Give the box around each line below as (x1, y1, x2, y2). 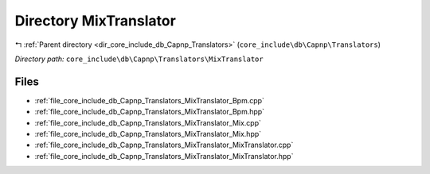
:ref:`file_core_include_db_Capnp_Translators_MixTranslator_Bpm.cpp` (34, 95, 264, 105)
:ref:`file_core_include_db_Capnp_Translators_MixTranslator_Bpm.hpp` (34, 107, 265, 117)
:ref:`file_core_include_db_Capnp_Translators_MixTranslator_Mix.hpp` (34, 130, 262, 139)
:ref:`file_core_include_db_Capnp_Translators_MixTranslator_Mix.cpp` (34, 118, 262, 127)
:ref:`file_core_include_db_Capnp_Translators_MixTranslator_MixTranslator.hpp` (34, 151, 294, 160)
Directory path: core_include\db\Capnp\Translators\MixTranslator (14, 54, 264, 64)
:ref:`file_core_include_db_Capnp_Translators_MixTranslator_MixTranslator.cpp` (34, 140, 294, 150)
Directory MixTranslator (14, 12, 177, 29)
